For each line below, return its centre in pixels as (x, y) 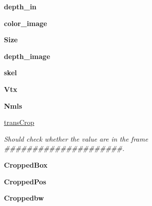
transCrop (19, 122)
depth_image (27, 56)
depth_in (20, 6)
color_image (26, 23)
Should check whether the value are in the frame (76, 138)
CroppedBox (26, 164)
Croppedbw (24, 198)
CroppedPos (25, 181)
